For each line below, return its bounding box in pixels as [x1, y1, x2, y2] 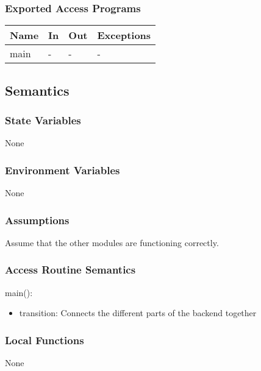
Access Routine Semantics [5, 262, 136, 277]
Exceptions [97, 28, 151, 43]
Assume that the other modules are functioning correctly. [5, 236, 219, 249]
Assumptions [5, 212, 70, 227]
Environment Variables [5, 162, 120, 177]
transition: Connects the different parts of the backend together [19, 306, 257, 319]
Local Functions [5, 332, 84, 347]
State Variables [5, 112, 81, 127]
